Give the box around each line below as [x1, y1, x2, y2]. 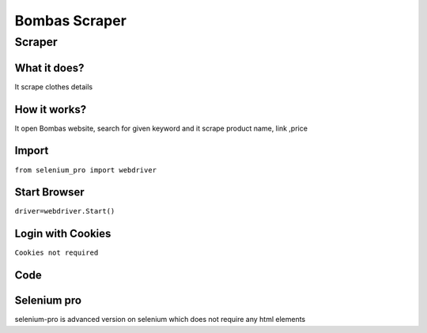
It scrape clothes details [14, 81, 93, 91]
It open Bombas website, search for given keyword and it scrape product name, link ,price [14, 123, 308, 133]
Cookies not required [14, 248, 99, 257]
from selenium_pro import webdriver [14, 165, 157, 174]
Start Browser [14, 186, 85, 199]
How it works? [14, 103, 87, 116]
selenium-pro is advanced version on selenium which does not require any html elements [14, 315, 306, 324]
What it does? [14, 61, 85, 74]
